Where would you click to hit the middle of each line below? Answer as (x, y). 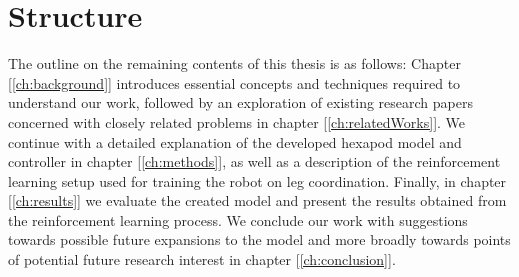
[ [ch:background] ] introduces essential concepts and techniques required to (234, 82)
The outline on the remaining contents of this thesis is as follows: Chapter (234, 63)
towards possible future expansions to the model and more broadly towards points (259, 239)
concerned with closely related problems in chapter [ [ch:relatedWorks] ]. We (237, 121)
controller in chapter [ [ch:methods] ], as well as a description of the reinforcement (254, 161)
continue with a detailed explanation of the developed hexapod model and (235, 141)
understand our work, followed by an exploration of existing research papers (240, 102)
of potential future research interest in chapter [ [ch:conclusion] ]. (202, 259)
